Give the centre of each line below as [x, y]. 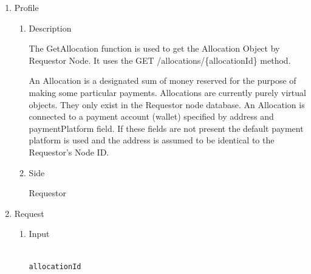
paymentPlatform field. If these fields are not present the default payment [166, 128]
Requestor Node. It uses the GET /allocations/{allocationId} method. [160, 60]
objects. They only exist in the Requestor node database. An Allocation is [167, 104]
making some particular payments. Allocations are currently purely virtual [167, 92]
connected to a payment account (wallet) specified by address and [151, 116]
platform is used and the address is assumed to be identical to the [152, 140]
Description [50, 28]
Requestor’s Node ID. [69, 152]
